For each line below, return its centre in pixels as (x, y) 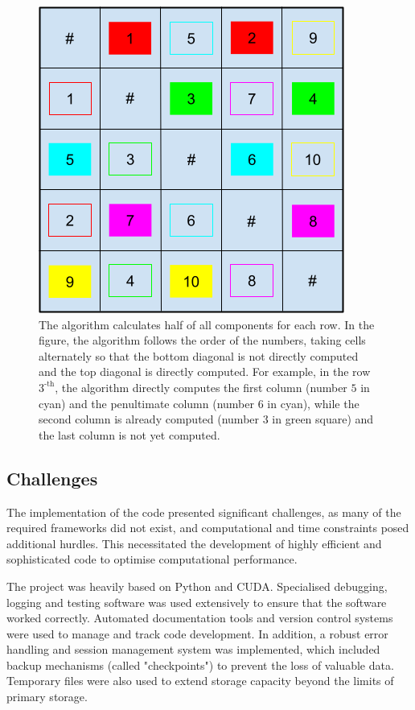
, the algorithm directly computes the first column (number (201, 387)
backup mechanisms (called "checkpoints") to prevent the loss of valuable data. (200, 665)
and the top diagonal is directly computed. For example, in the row (205, 372)
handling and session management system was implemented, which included (193, 649)
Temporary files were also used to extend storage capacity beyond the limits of (200, 681)
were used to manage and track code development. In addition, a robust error (197, 633)
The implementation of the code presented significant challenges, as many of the (204, 512)
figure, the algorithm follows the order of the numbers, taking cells (202, 340)
